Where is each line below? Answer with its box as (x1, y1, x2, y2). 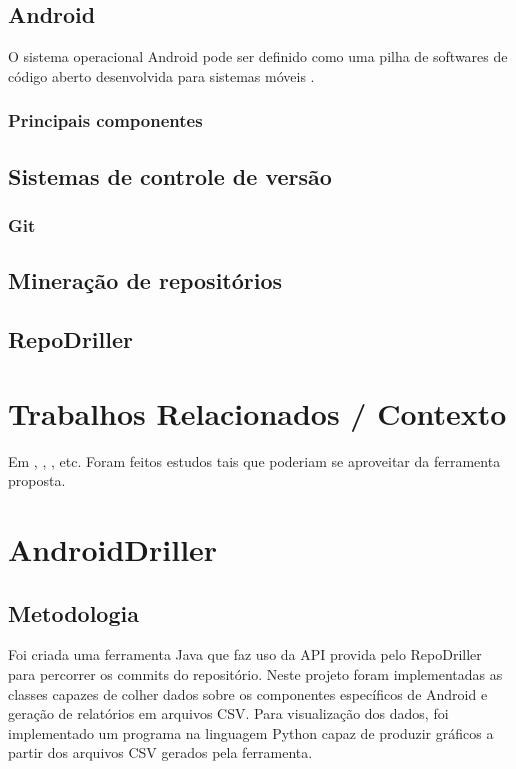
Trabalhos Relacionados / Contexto (8, 392, 507, 433)
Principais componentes (8, 108, 203, 133)
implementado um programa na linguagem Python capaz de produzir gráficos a (8, 722, 494, 743)
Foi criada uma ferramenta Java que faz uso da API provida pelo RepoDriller (8, 644, 482, 665)
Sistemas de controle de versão (8, 160, 332, 191)
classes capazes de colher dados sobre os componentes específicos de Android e (8, 683, 488, 704)
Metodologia (8, 597, 139, 628)
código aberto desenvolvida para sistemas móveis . (8, 65, 315, 86)
